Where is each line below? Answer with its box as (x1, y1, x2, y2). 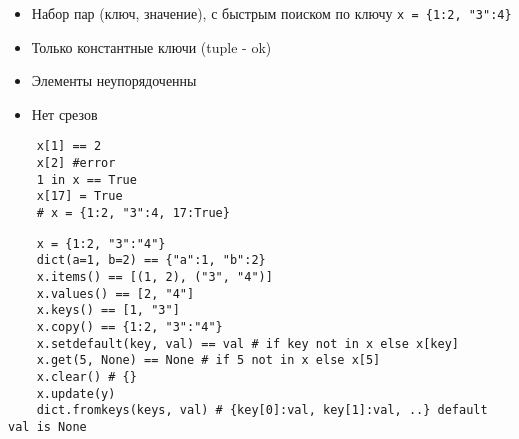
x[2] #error (36, 156, 116, 171)
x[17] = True (36, 189, 123, 204)
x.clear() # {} (36, 369, 137, 384)
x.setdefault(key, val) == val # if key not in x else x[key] (36, 336, 460, 351)
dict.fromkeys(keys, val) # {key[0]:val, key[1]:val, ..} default (36, 403, 488, 418)
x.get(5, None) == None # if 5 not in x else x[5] (36, 353, 381, 368)
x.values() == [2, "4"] (36, 286, 195, 301)
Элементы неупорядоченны (31, 70, 197, 91)
